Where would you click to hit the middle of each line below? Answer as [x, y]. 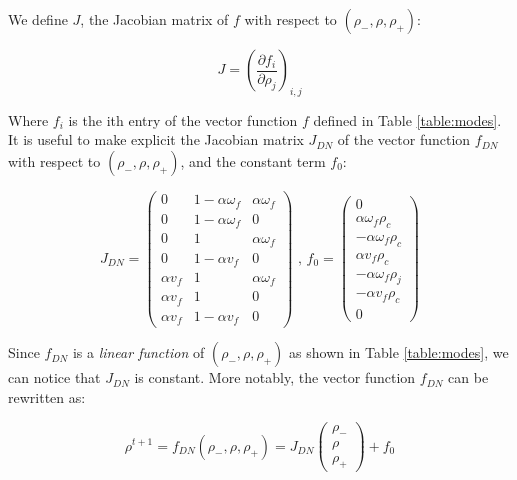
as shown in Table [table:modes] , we [399, 352]
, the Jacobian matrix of [154, 19]
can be [468, 377]
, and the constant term [253, 160]
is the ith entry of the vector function [183, 119]
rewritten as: [47, 397]
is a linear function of [138, 352]
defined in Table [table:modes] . [407, 119]
